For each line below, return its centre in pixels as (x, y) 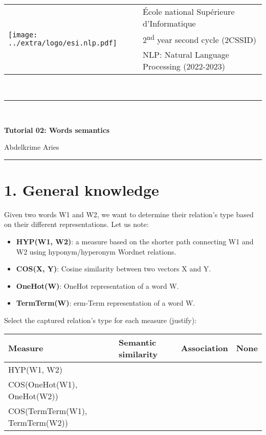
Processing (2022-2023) (184, 66)
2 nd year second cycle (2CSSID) (199, 39)
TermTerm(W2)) (38, 422)
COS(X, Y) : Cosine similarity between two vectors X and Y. (114, 269)
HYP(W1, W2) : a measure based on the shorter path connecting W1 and (135, 242)
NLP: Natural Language (186, 55)
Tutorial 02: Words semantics (57, 130)
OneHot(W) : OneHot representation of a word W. (97, 285)
